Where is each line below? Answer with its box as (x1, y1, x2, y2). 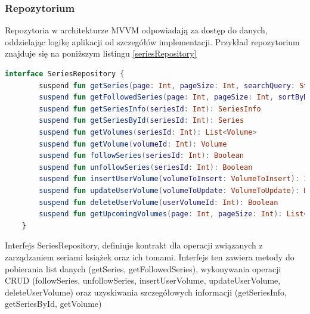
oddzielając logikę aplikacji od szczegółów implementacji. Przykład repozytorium (5, 35, 300, 48)
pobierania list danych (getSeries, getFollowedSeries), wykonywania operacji (5, 262, 281, 275)
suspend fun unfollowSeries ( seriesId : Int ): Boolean (39, 163, 253, 172)
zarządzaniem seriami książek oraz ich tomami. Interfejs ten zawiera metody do (5, 250, 294, 263)
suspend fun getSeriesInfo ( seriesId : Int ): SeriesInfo (39, 104, 261, 113)
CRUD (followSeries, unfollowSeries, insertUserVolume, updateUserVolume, (5, 274, 281, 287)
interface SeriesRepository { (5, 70, 125, 78)
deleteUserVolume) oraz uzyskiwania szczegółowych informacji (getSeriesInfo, (5, 285, 287, 298)
